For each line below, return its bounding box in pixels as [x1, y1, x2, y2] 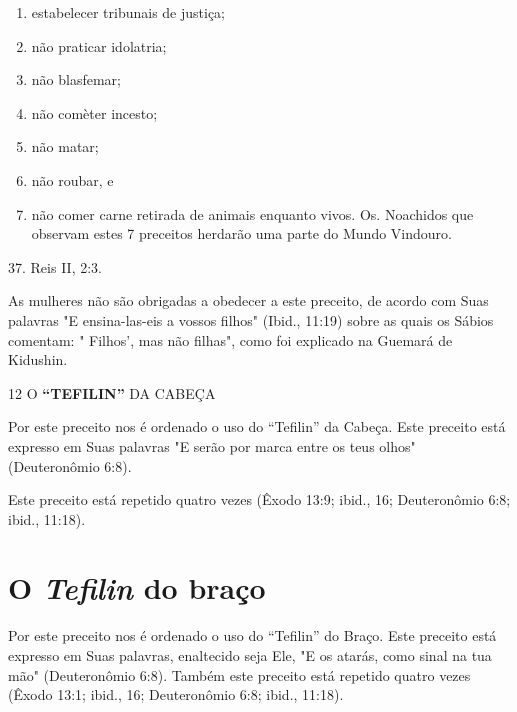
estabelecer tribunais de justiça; [31, 2, 225, 22]
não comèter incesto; [31, 102, 158, 123]
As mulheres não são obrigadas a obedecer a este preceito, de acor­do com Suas [8, 290, 489, 311]
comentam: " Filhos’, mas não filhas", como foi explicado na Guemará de [8, 329, 453, 350]
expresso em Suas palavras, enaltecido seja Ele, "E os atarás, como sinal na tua [8, 645, 492, 665]
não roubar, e [31, 169, 114, 190]
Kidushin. [8, 349, 68, 370]
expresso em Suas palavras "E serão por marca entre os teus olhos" [8, 435, 416, 456]
